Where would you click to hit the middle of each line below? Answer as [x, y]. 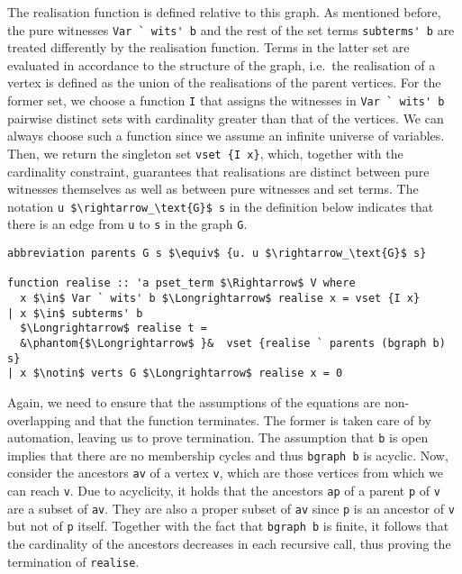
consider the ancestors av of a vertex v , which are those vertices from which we [226, 473]
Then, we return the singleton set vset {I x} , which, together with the [205, 153]
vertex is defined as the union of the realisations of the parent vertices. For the [224, 82]
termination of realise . [73, 561]
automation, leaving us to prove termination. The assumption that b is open [218, 437]
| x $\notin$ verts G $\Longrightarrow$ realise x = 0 [175, 374]
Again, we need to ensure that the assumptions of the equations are [194, 401]
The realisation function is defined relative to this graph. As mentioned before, [224, 12]
